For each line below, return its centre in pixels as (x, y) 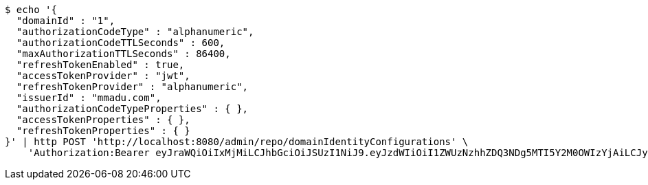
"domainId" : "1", (66, 21)
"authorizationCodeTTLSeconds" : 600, (121, 43)
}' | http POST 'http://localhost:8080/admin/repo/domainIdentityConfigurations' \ (237, 142)
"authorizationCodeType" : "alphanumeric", (135, 32)
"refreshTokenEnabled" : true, (100, 65)
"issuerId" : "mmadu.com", (89, 98)
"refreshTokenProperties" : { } (103, 131)
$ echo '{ (31, 10)
